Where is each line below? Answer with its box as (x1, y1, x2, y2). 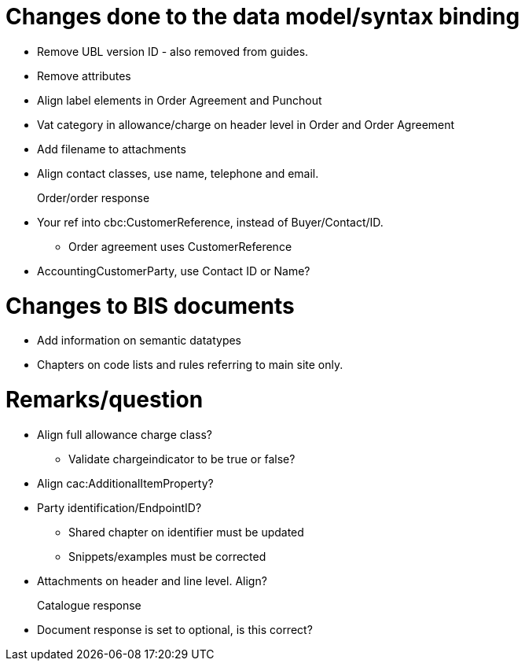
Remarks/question (6, 386, 204, 413)
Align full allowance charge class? (37, 427, 212, 441)
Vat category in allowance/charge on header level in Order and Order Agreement (37, 117, 455, 131)
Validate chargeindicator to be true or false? (68, 451, 296, 466)
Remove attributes (37, 68, 131, 83)
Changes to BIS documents (6, 292, 295, 319)
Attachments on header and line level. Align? (37, 573, 267, 588)
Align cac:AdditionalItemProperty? (37, 476, 214, 490)
